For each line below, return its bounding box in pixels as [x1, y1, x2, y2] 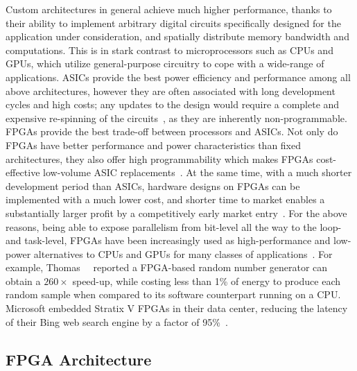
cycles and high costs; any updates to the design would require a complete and [6, 97, 340, 112]
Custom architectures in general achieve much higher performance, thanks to [6, 2, 332, 16]
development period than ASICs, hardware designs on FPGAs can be [6, 178, 300, 193]
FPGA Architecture [6, 348, 152, 370]
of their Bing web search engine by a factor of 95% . [6, 314, 228, 329]
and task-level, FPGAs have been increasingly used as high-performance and [6, 233, 331, 248]
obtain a [6, 273, 41, 288]
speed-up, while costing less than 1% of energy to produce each [72, 273, 340, 288]
